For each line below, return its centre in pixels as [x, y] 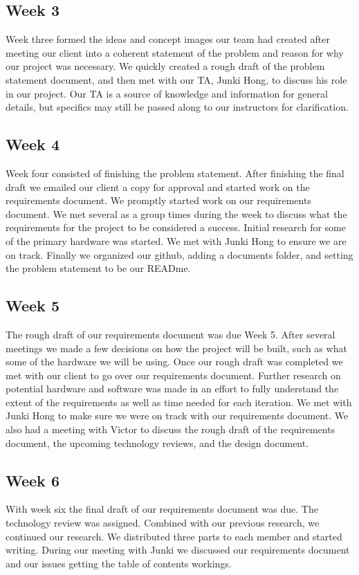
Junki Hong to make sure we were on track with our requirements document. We [177, 416]
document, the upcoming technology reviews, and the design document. [157, 442]
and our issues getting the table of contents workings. [119, 563]
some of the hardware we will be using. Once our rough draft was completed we [174, 362]
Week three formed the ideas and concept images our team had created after [168, 39]
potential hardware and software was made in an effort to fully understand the [172, 389]
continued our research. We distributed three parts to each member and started [174, 536]
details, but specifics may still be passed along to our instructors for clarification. [177, 107]
